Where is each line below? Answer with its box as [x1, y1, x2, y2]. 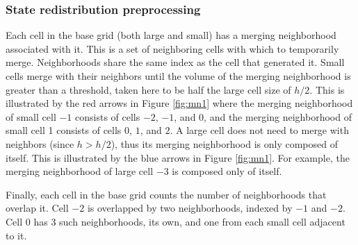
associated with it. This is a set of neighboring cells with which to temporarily [6, 41, 339, 56]
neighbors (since [6, 136, 74, 151]
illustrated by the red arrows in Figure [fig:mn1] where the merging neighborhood [6, 96, 353, 110]
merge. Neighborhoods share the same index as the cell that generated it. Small [6, 55, 345, 69]
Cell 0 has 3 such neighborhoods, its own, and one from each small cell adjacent [6, 214, 345, 228]
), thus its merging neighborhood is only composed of [111, 136, 338, 151]
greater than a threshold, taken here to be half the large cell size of [6, 82, 291, 96]
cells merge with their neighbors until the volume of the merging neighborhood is [6, 69, 351, 83]
